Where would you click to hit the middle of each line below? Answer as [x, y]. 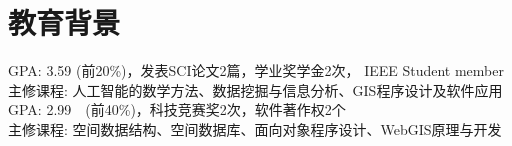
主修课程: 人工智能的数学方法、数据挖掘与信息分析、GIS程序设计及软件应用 [255, 89]
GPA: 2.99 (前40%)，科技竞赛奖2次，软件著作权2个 [177, 109]
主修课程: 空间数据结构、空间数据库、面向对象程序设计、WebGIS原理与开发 [255, 128]
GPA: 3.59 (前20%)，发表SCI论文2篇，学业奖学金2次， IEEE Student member [256, 70]
